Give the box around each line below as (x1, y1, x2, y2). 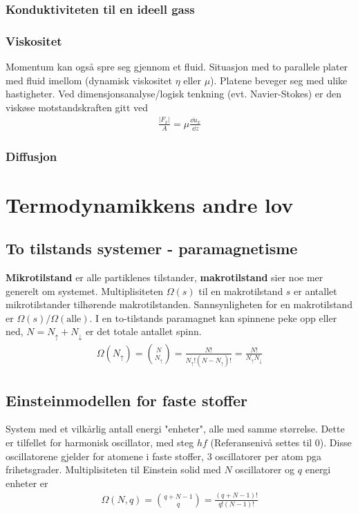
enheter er (6, 475, 48, 490)
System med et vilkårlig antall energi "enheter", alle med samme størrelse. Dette (6, 421, 345, 436)
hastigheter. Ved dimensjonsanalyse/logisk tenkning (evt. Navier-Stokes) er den (6, 86, 341, 101)
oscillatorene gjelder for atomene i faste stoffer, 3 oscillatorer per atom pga (6, 448, 322, 463)
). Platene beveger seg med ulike (210, 73, 348, 87)
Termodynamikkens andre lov (6, 190, 294, 218)
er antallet (294, 283, 337, 298)
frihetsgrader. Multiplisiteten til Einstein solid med (6, 462, 221, 477)
